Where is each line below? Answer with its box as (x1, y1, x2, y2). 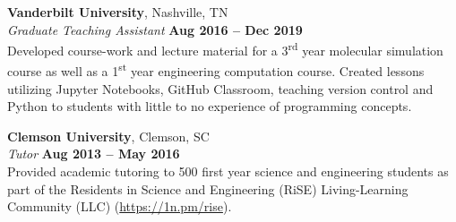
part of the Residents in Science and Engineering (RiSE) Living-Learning (7, 179, 409, 198)
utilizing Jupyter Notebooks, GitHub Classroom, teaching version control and (7, 79, 434, 98)
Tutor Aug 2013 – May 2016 (7, 144, 180, 163)
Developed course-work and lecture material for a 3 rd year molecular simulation (7, 38, 443, 59)
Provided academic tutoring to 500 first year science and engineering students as (7, 162, 449, 181)
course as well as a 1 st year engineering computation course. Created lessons (7, 59, 425, 81)
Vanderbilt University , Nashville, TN (7, 3, 228, 21)
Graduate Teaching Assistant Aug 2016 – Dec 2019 (7, 20, 303, 38)
